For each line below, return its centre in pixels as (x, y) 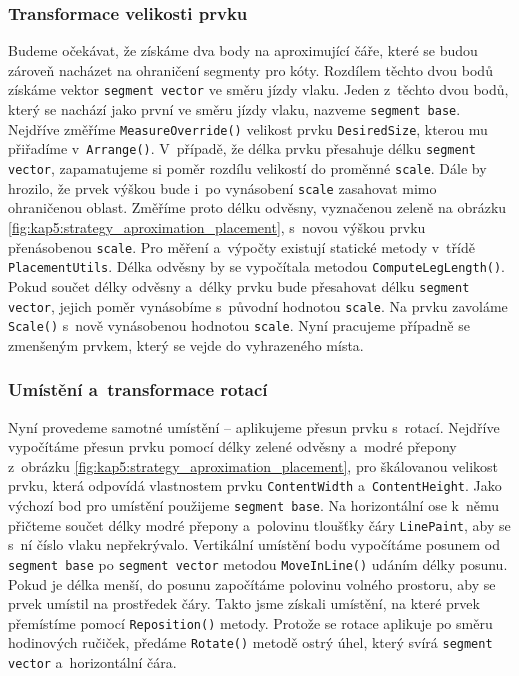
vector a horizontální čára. (92, 662)
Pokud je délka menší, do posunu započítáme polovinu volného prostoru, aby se (252, 583)
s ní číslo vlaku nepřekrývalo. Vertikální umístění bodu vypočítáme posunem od (254, 544)
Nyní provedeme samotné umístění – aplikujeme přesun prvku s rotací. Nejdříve (254, 426)
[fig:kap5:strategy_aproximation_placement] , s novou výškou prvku (217, 226)
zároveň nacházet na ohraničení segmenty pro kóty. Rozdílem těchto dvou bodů (250, 69)
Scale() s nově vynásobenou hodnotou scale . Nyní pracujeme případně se (239, 325)
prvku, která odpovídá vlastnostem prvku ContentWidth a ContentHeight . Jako (255, 485)
